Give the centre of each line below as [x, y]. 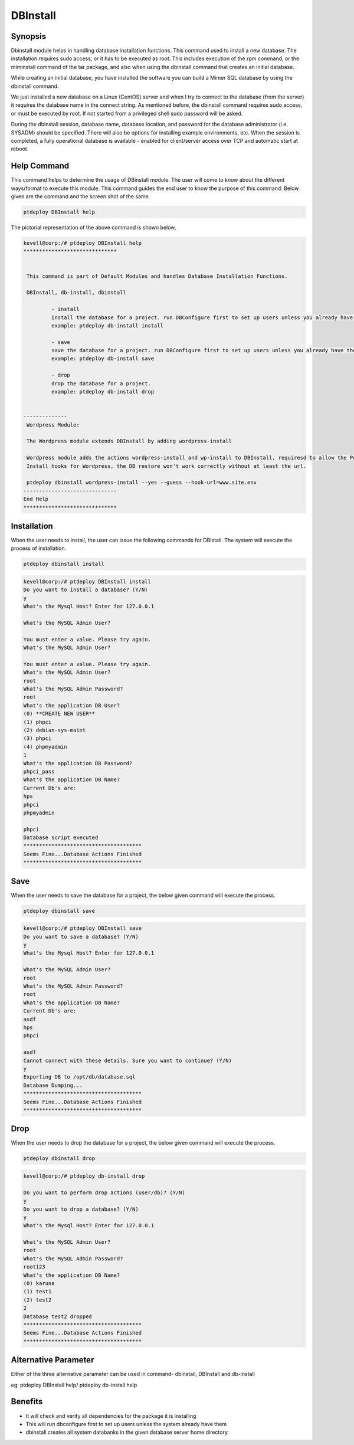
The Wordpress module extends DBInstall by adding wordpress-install [130, 441]
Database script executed [61, 838]
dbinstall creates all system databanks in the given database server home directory [127, 1432]
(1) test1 [37, 1292]
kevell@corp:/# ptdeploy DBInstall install [87, 581]
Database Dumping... [53, 1085]
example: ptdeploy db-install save [103, 359]
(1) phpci [37, 722]
